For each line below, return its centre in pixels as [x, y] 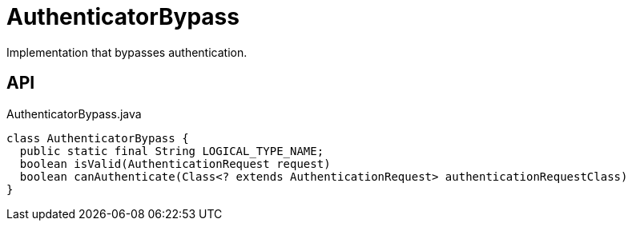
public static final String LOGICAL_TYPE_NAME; [172, 151]
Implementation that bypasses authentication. [127, 52]
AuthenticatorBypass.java [74, 113]
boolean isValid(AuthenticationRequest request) [175, 163]
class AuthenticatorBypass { [98, 138]
